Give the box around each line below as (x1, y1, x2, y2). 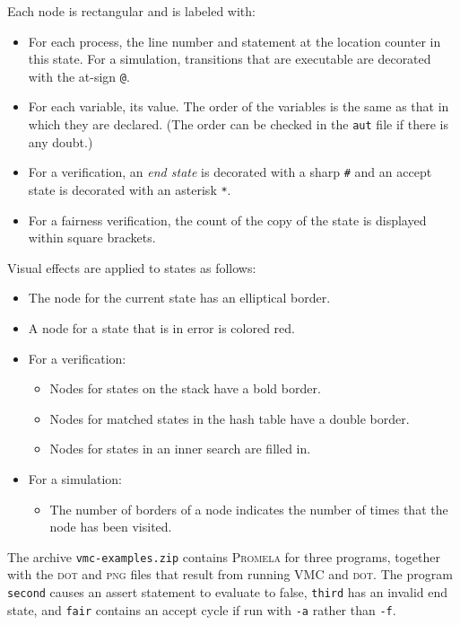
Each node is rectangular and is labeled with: (7, 2, 256, 20)
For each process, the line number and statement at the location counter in (28, 31, 441, 50)
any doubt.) (28, 132, 93, 151)
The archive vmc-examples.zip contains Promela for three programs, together (7, 547, 440, 566)
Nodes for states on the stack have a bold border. (49, 379, 321, 398)
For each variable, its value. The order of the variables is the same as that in (28, 97, 449, 116)
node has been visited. (49, 517, 172, 536)
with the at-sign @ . (28, 66, 130, 85)
